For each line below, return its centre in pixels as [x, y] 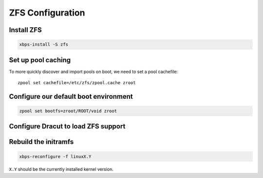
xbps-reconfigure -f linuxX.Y [55, 156]
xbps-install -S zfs [44, 44]
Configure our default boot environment [71, 97]
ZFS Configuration [47, 13]
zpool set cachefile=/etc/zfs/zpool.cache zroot [77, 83]
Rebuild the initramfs [41, 142]
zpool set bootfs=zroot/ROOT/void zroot [68, 111]
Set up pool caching [40, 60]
